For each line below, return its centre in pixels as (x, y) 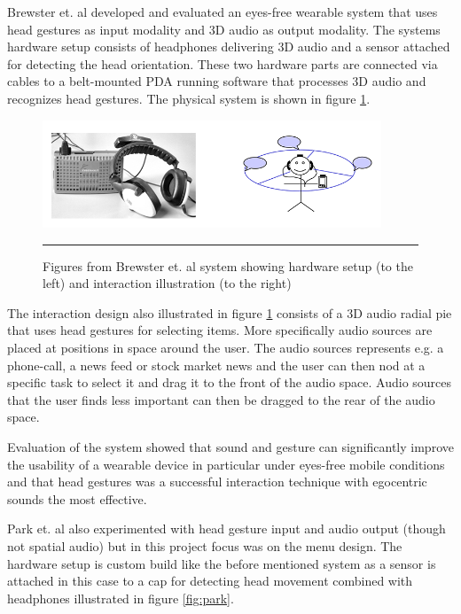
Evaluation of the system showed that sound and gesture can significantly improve (230, 446)
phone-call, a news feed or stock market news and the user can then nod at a (216, 365)
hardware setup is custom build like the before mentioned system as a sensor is (222, 563)
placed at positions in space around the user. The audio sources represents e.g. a (226, 347)
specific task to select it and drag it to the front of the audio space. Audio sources (230, 382)
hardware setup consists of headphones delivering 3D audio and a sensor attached (229, 47)
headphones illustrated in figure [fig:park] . (121, 598)
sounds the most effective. (77, 498)
